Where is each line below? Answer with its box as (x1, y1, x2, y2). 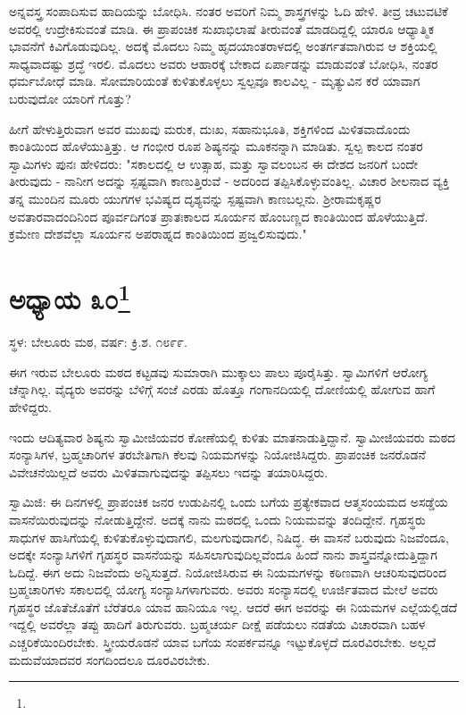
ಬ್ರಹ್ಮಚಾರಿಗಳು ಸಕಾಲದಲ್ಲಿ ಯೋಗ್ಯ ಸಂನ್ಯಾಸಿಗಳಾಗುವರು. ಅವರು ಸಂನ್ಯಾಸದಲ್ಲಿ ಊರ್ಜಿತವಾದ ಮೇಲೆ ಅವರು (9, 580, 438, 599)
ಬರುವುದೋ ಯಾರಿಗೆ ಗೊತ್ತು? (9, 88, 131, 107)
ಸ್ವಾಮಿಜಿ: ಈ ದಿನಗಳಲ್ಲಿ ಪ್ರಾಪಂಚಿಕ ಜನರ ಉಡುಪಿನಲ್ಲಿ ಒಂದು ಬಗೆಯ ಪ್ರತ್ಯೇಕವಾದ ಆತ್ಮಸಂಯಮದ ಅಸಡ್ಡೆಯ (9, 492, 448, 511)
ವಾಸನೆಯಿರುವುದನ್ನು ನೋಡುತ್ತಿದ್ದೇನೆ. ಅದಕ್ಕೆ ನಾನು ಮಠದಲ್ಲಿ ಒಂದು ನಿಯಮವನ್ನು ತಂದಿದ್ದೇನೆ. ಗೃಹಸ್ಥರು (9, 509, 426, 528)
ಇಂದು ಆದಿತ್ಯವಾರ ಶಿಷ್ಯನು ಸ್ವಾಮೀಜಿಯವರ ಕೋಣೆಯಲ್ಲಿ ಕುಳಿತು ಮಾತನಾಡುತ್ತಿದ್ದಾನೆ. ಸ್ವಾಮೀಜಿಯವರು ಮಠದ (9, 427, 456, 446)
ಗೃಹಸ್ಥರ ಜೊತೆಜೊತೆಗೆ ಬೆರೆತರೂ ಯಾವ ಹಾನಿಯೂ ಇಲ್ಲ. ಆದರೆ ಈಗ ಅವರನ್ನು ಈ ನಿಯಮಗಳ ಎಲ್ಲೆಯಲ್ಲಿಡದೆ (9, 597, 458, 616)
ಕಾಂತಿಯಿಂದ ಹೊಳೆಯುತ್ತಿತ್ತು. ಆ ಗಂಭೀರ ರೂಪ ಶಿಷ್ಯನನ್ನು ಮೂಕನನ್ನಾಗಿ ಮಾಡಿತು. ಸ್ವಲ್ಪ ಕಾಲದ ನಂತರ (9, 137, 423, 156)
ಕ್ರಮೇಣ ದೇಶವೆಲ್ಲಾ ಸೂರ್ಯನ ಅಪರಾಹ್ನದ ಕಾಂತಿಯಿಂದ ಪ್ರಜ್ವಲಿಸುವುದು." (9, 224, 307, 243)
